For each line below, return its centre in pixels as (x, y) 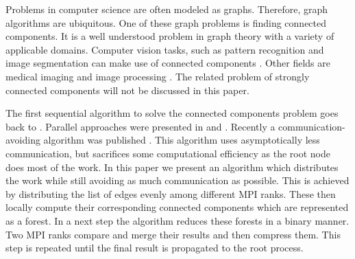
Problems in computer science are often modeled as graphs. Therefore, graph (167, 9)
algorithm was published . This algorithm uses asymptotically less (182, 140)
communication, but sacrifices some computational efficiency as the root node (168, 153)
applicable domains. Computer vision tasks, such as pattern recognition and (165, 49)
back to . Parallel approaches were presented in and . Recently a (140, 126)
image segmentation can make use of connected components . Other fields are (168, 63)
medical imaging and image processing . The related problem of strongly (158, 76)
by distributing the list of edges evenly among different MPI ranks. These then (171, 193)
